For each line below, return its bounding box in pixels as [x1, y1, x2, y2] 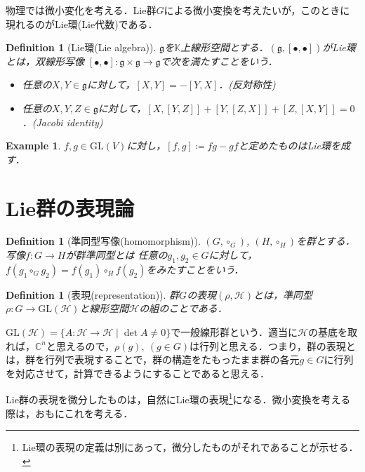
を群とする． [296, 234, 355, 248]
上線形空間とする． [180, 40, 269, 55]
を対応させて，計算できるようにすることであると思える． [6, 365, 270, 380]
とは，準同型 [253, 287, 312, 302]
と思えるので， [46, 338, 115, 353]
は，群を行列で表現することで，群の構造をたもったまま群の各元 [6, 352, 300, 367]
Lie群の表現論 [6, 193, 135, 222]
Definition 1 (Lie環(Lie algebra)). [6, 40, 157, 55]
